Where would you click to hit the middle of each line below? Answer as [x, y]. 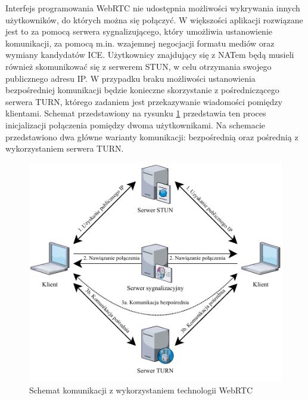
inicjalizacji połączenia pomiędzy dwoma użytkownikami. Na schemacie [136, 124]
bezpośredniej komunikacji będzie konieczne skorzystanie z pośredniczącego [142, 90]
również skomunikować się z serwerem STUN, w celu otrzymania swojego [139, 66]
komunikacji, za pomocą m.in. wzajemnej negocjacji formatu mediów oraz [140, 43]
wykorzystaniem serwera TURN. [65, 148]
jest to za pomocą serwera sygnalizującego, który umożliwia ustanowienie [139, 31]
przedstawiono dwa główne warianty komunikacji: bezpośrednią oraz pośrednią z [152, 136]
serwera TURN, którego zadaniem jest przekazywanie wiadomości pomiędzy [144, 101]
